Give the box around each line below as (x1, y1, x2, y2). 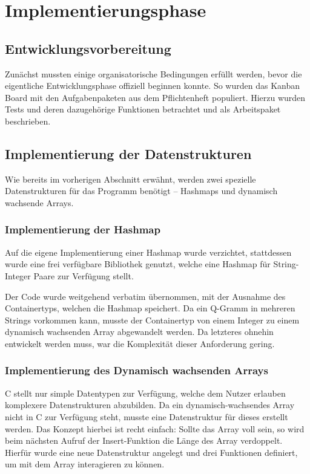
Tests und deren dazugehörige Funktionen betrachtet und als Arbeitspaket (5, 103, 281, 115)
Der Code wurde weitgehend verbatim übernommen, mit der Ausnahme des (5, 290, 286, 302)
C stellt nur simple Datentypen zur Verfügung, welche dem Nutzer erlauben (5, 386, 286, 399)
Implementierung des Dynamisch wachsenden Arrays (5, 363, 268, 378)
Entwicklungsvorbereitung (5, 39, 171, 57)
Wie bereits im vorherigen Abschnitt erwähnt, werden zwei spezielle (5, 172, 256, 185)
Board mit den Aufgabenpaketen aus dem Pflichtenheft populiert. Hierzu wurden (5, 91, 306, 103)
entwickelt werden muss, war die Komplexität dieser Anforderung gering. (5, 337, 275, 349)
